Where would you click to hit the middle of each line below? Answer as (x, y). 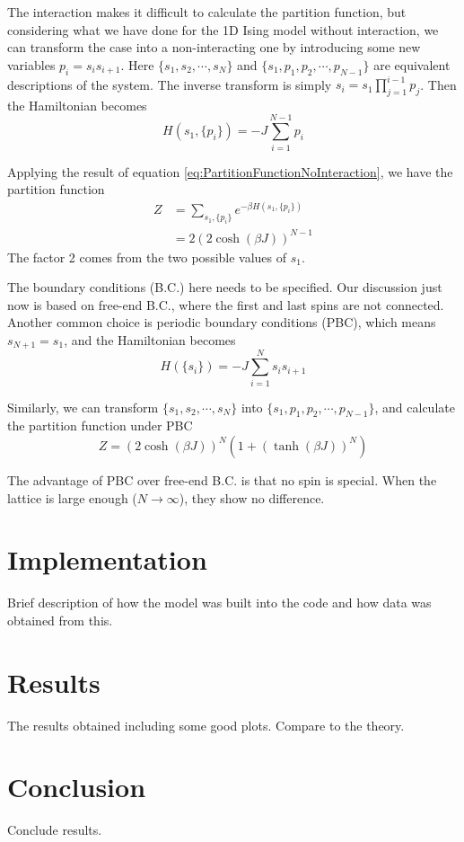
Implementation (107, 559)
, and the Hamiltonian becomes (150, 339)
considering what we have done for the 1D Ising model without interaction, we (223, 29)
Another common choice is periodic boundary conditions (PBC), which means (222, 322)
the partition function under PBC (100, 425)
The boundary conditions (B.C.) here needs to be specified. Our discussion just (225, 287)
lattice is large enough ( (72, 497)
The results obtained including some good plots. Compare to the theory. (206, 725)
